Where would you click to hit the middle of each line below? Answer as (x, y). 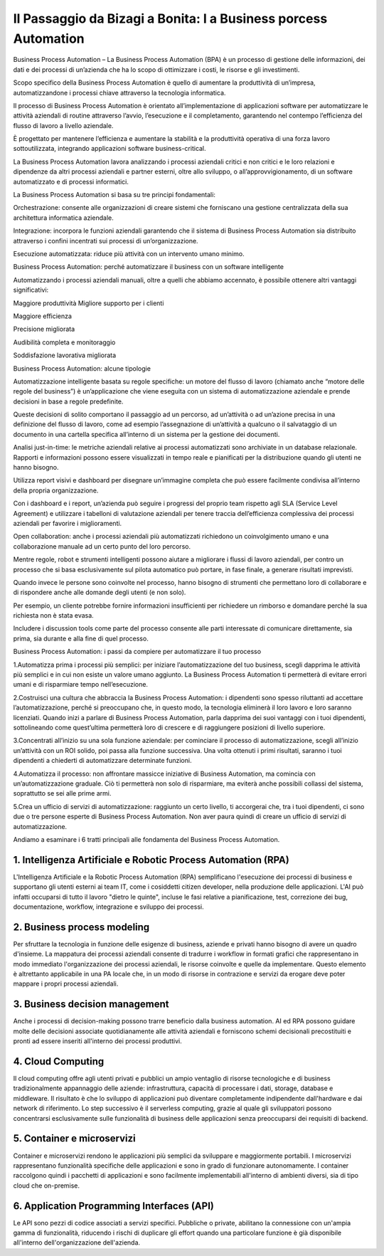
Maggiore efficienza (43, 316)
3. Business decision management (91, 1004)
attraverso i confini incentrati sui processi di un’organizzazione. (106, 241)
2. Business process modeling (81, 927)
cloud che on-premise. (47, 1186)
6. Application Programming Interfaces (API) (114, 1206)
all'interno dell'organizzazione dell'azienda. (77, 1242)
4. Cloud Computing (59, 1061)
